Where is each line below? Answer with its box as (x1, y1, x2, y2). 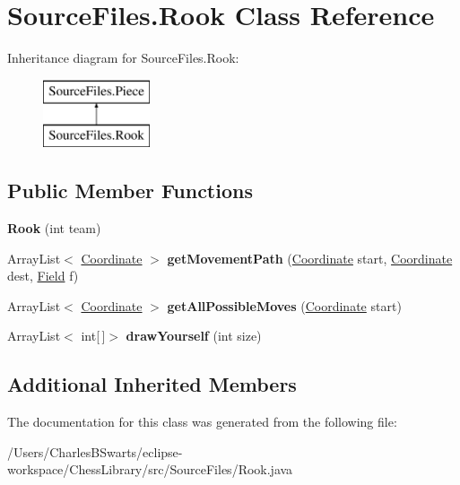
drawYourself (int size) (126, 326, 262, 345)
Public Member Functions (7, 177, 253, 204)
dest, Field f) (7, 266, 79, 285)
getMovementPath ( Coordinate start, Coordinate (167, 248, 453, 267)
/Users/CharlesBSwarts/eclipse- (7, 442, 183, 461)
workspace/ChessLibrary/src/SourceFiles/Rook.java (7, 460, 293, 479)
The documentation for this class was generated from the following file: (7, 412, 397, 431)
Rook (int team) (7, 219, 101, 238)
